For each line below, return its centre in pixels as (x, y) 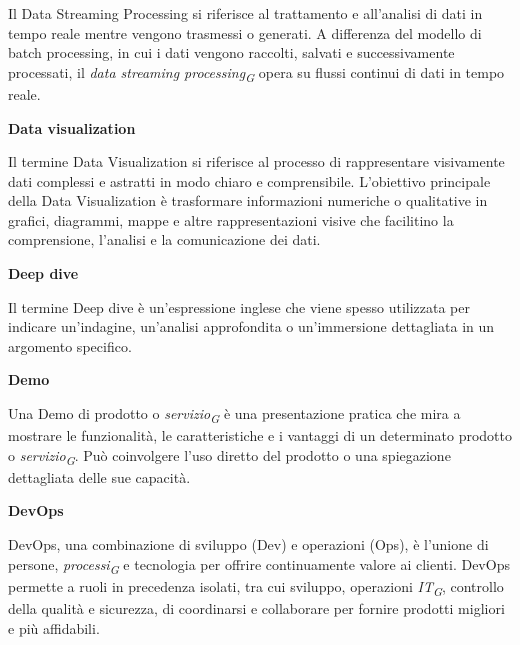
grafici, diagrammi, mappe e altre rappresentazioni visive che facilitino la (231, 219)
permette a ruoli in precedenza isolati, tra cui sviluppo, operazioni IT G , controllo (256, 587)
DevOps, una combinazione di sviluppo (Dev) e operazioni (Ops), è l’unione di (248, 544)
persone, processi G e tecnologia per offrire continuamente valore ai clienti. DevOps (259, 565)
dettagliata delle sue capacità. (99, 476)
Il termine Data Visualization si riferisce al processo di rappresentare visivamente (256, 161)
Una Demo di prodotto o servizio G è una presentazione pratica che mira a (234, 414)
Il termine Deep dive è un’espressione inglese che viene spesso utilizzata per (239, 306)
